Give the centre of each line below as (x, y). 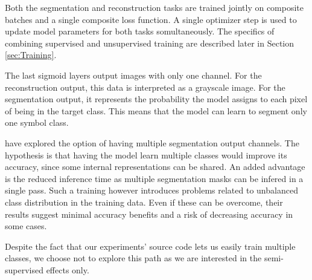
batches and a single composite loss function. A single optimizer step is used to (151, 19)
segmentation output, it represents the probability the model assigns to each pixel (156, 99)
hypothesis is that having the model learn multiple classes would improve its (146, 155)
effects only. (68, 269)
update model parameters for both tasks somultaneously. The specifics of (140, 31)
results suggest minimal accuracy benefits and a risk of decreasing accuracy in (149, 214)
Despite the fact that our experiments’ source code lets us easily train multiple (150, 246)
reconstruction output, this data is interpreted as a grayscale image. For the (145, 87)
